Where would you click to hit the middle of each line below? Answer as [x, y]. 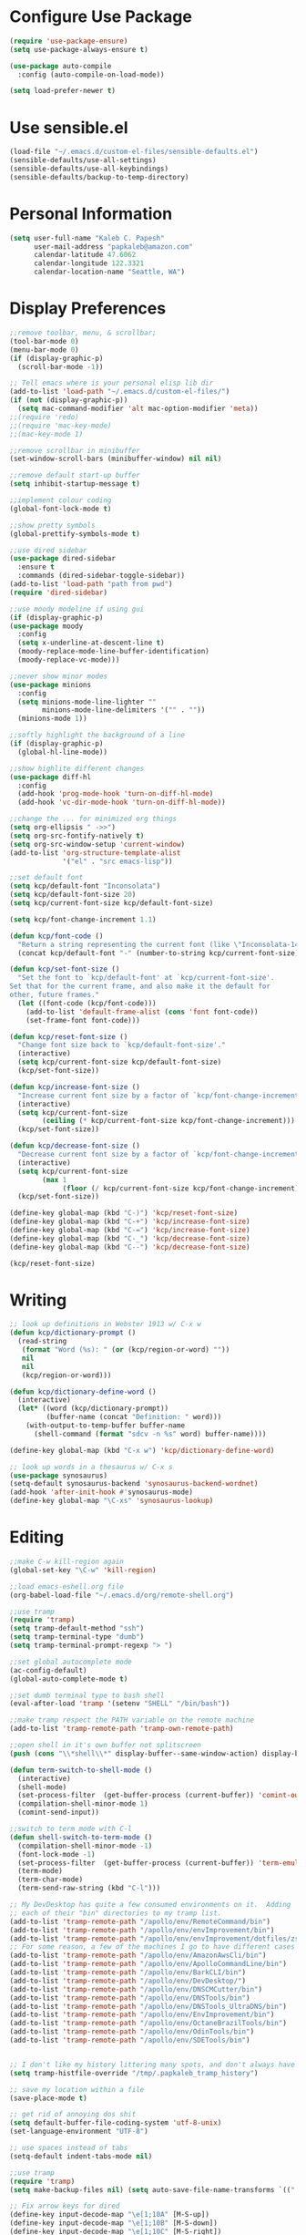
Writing [38, 1300]
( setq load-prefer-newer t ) [63, 91]
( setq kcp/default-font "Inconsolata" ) [85, 886]
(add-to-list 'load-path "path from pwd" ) [91, 584]
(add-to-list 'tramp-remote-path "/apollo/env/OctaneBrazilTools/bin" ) [148, 2024]
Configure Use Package [101, 17]
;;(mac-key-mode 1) [46, 434]
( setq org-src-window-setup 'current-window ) [97, 844]
